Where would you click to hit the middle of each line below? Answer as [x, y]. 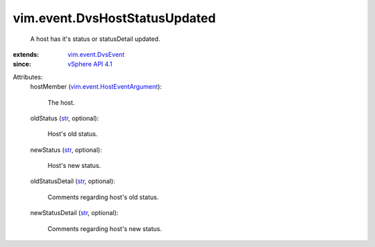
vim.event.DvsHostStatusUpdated [114, 18]
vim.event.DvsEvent [96, 54]
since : [22, 64]
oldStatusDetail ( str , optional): [73, 181]
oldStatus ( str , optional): [65, 118]
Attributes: [28, 77]
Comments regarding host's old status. [103, 197]
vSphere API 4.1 [90, 64]
